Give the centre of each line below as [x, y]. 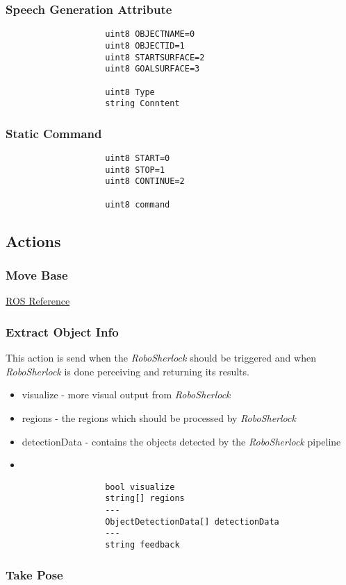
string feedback [142, 544]
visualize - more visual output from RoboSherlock [126, 395]
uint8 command [138, 204]
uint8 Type [130, 92]
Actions [33, 240]
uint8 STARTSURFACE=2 [155, 57]
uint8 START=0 [138, 159]
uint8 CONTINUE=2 [145, 181]
